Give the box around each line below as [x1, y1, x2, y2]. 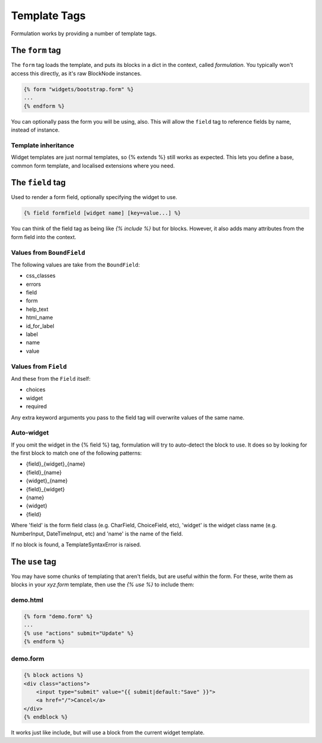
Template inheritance [11, 141, 75, 149]
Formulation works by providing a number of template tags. [11, 30, 157, 37]
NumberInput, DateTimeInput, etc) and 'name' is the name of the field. [11, 530, 183, 537]
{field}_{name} [26, 469, 62, 476]
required [26, 403, 47, 410]
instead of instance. [11, 126, 60, 133]
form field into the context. [11, 233, 77, 240]
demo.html [11, 596, 44, 604]
